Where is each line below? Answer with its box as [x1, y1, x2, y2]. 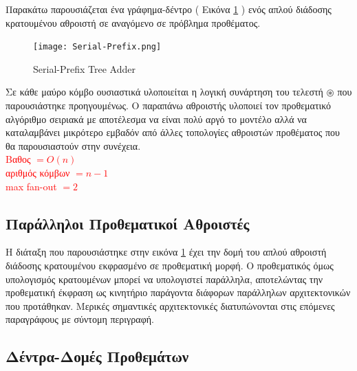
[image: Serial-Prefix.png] [33, 42, 162, 52]
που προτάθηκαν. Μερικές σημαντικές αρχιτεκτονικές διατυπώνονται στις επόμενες [6, 298, 335, 313]
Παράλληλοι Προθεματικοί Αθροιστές [6, 212, 250, 234]
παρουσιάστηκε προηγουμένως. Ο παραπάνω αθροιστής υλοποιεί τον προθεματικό [6, 98, 332, 113]
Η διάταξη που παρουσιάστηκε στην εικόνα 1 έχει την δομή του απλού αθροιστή [6, 245, 327, 259]
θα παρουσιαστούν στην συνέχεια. [6, 138, 141, 153]
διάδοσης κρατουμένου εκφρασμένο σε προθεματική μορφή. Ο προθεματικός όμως [6, 258, 334, 272]
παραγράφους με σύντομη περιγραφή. [6, 312, 154, 326]
